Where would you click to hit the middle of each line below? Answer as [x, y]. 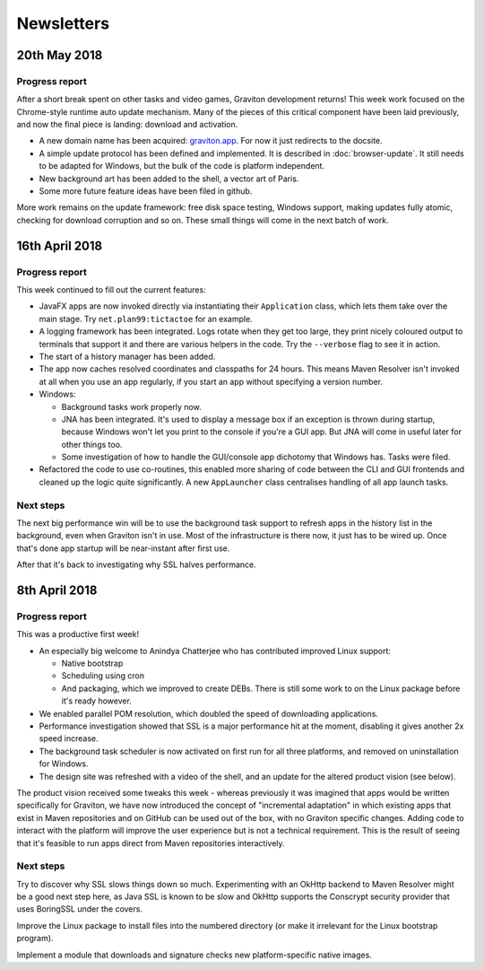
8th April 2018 [57, 590]
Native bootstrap [92, 663]
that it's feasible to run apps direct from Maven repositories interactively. [151, 843]
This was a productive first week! [78, 634]
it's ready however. [96, 701]
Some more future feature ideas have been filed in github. [146, 191]
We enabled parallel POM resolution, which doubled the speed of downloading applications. [208, 713]
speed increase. [69, 738]
